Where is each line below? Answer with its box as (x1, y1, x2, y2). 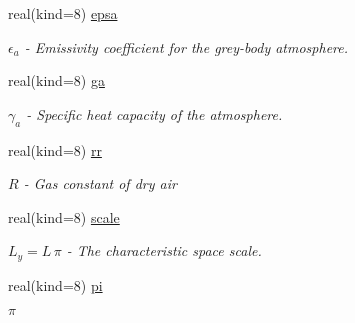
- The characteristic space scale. (66, 240, 262, 261)
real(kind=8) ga (8, 70, 105, 91)
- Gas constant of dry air (23, 173, 177, 194)
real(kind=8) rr (8, 139, 102, 160)
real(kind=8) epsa (8, 3, 118, 23)
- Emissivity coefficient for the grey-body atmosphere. (24, 36, 349, 57)
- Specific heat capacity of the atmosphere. (26, 103, 283, 124)
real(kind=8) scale (8, 206, 120, 227)
